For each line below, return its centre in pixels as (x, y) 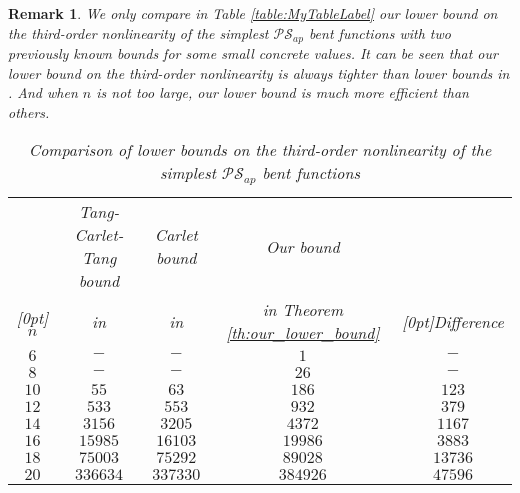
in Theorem (302, 310)
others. (29, 111)
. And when (43, 92)
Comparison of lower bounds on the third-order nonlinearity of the (260, 150)
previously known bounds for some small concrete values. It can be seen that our (253, 53)
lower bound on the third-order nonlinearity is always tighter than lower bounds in (259, 72)
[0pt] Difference (453, 321)
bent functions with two (379, 32)
